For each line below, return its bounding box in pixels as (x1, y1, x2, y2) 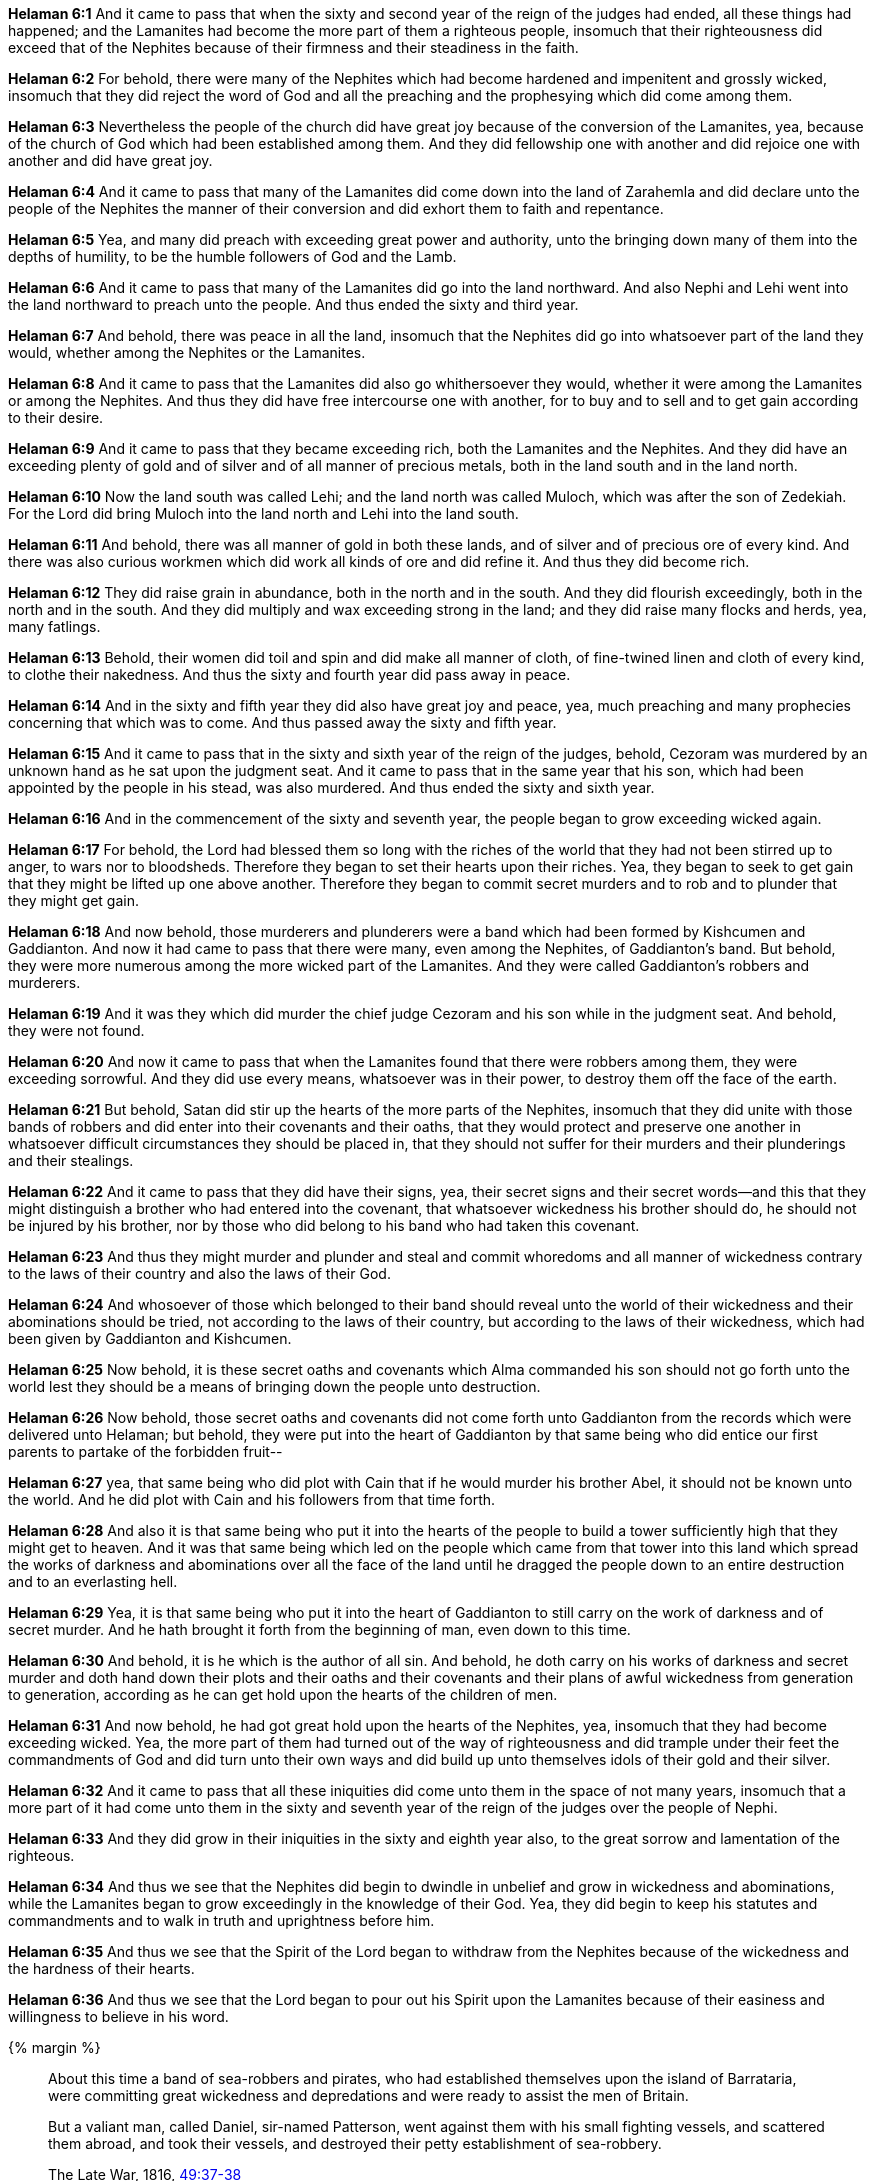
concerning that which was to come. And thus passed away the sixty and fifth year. (8, 714, 557, 731)
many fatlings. (8, 618, 101, 635)
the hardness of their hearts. (8, 1960, 195, 1977)
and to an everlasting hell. (8, 1573, 178, 1590)
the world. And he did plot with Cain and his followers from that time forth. (8, 1491, 496, 1508)
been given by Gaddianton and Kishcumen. (8, 1330, 292, 1347)
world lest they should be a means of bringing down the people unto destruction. (8, 1378, 541, 1395)
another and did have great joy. (8, 152, 213, 169)
